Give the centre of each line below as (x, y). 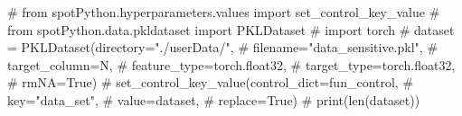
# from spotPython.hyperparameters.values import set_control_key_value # (224, 12)
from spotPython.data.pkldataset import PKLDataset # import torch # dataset (231, 29)
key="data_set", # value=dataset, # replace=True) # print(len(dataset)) (214, 99)
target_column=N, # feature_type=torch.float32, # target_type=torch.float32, (231, 64)
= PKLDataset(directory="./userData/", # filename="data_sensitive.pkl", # (223, 47)
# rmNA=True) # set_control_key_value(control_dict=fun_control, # (211, 82)
